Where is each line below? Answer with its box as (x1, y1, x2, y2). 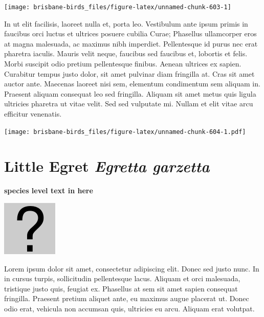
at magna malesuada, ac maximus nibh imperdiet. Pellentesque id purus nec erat (4, 38, 258, 49)
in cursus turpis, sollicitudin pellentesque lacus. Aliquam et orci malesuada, (4, 273, 240, 284)
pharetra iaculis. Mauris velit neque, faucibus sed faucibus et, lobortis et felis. (4, 48, 248, 59)
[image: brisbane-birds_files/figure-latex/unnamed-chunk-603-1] (4, 4, 231, 11)
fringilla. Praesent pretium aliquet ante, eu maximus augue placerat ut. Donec (4, 293, 249, 304)
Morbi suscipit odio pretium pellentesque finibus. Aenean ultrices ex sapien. (4, 58, 241, 69)
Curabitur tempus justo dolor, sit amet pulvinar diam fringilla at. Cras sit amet (4, 68, 255, 79)
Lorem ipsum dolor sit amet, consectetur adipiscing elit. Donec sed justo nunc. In (4, 263, 259, 274)
